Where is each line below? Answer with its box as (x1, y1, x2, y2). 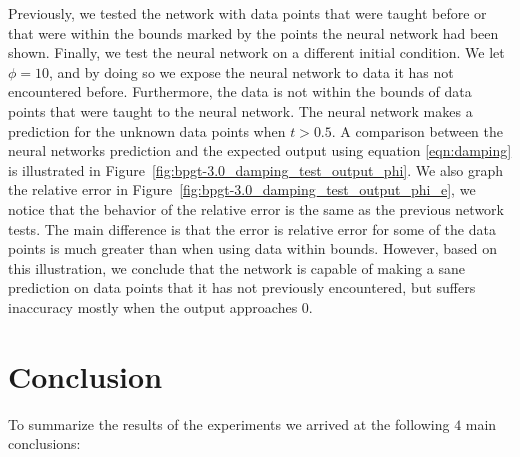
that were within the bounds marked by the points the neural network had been (8, 22, 499, 43)
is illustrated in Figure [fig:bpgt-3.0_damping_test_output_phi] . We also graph (8, 159, 504, 180)
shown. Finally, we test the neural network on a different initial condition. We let (8, 42, 505, 63)
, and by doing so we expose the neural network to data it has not (49, 61, 454, 82)
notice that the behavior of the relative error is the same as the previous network (8, 198, 504, 219)
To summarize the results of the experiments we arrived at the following (8, 413, 450, 434)
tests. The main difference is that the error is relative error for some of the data (8, 218, 496, 239)
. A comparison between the (331, 120, 503, 141)
